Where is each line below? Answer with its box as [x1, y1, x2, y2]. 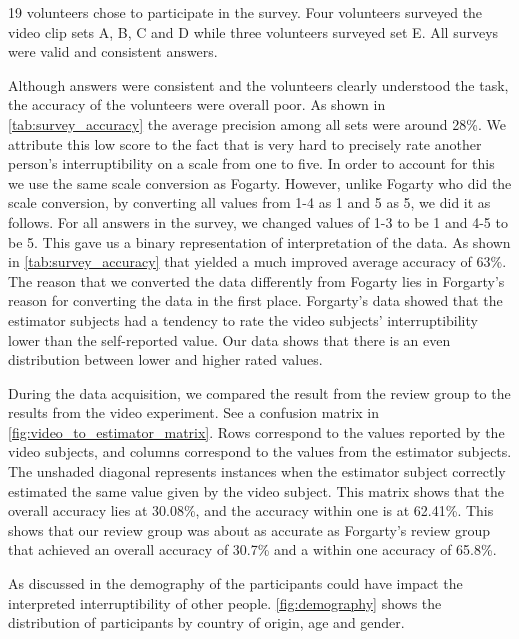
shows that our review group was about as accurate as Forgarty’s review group [8, 519, 491, 540]
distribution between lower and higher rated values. [8, 349, 323, 370]
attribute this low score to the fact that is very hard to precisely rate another [8, 133, 482, 154]
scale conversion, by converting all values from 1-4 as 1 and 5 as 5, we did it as [8, 192, 491, 213]
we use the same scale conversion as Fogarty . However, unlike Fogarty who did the [8, 172, 512, 193]
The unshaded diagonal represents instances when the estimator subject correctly [8, 461, 506, 482]
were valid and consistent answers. [8, 41, 218, 62]
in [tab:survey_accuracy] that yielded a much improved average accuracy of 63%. [8, 251, 507, 272]
